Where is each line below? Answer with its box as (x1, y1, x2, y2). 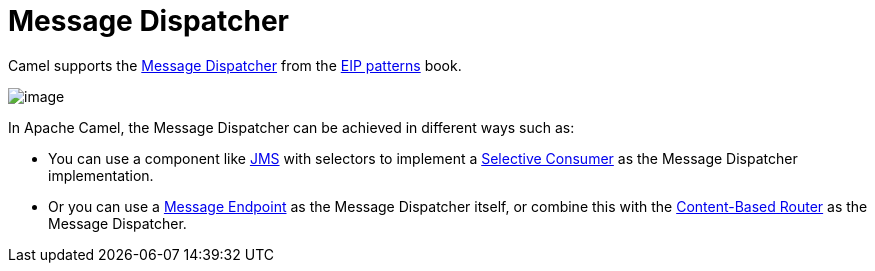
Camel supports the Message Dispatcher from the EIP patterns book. (8, 56, 462, 74)
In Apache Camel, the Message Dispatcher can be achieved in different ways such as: (8, 118, 575, 136)
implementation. (48, 166, 154, 184)
